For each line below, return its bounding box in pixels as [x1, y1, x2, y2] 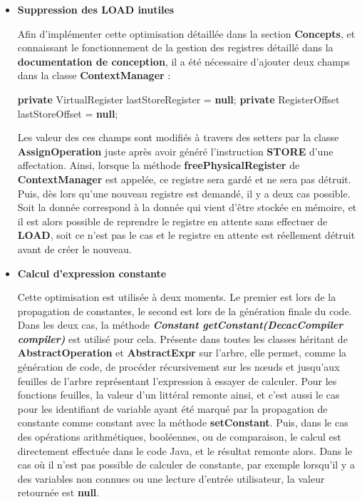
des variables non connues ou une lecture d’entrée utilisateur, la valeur [17, 471, 325, 486]
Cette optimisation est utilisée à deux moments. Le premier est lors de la [17, 290, 336, 304]
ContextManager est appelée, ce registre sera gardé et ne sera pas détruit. [17, 171, 351, 186]
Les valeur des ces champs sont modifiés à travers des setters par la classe [17, 130, 339, 145]
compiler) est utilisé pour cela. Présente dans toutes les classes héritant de [17, 331, 348, 346]
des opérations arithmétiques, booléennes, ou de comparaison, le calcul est [17, 429, 341, 444]
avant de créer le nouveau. [17, 241, 132, 256]
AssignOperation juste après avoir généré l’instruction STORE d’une [17, 143, 333, 158]
